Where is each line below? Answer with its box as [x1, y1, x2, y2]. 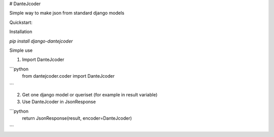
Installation [9, 28, 32, 35]
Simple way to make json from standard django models [9, 10, 124, 16]
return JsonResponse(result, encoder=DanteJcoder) [22, 115, 132, 121]
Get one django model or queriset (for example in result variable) [22, 91, 158, 97]
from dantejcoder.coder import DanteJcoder [22, 73, 115, 79]
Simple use [9, 47, 33, 53]
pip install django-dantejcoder [9, 38, 73, 44]
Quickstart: [9, 19, 33, 25]
